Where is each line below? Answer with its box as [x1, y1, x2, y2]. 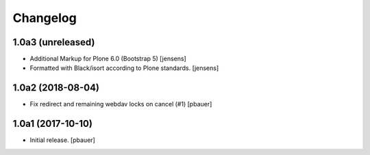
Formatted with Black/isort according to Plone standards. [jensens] [29, 64, 219, 72]
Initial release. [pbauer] [29, 136, 95, 144]
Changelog [12, 10, 77, 25]
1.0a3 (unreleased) [12, 36, 95, 48]
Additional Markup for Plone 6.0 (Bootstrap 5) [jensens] [29, 55, 186, 63]
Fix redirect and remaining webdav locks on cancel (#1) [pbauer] [29, 100, 212, 108]
